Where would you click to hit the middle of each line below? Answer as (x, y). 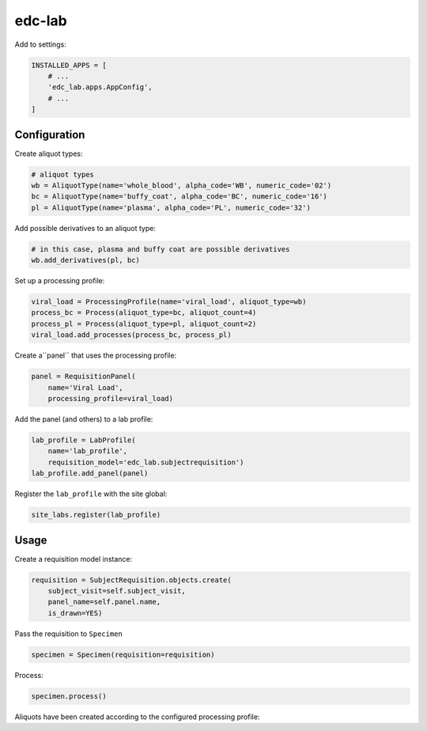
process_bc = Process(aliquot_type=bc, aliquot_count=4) (144, 313)
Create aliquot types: (49, 153)
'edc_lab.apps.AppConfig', (100, 87)
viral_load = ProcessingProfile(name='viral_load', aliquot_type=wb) (169, 302)
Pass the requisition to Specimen (68, 634)
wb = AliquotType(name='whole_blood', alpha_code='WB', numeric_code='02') (181, 185)
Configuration (50, 134)
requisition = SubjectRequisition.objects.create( (132, 580)
